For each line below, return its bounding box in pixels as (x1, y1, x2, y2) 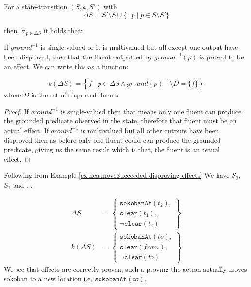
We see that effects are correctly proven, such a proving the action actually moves (4, 264, 247, 274)
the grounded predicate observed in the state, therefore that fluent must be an (4, 115, 237, 126)
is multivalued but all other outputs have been (81, 125, 219, 135)
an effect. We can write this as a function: (4, 61, 129, 71)
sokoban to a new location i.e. (4, 273, 93, 284)
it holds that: (43, 25, 83, 35)
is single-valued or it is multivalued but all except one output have (40, 42, 238, 52)
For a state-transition (4, 1, 67, 11)
